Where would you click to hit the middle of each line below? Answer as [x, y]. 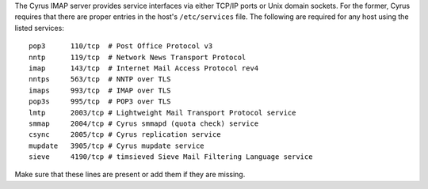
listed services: [40, 28]
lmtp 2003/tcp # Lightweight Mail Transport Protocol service [162, 112]
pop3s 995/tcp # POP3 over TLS [100, 102]
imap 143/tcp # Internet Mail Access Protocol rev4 [144, 68]
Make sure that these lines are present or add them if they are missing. [130, 175]
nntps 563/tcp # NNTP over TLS [100, 79]
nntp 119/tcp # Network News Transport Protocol [138, 57]
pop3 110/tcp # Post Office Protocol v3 [121, 46]
